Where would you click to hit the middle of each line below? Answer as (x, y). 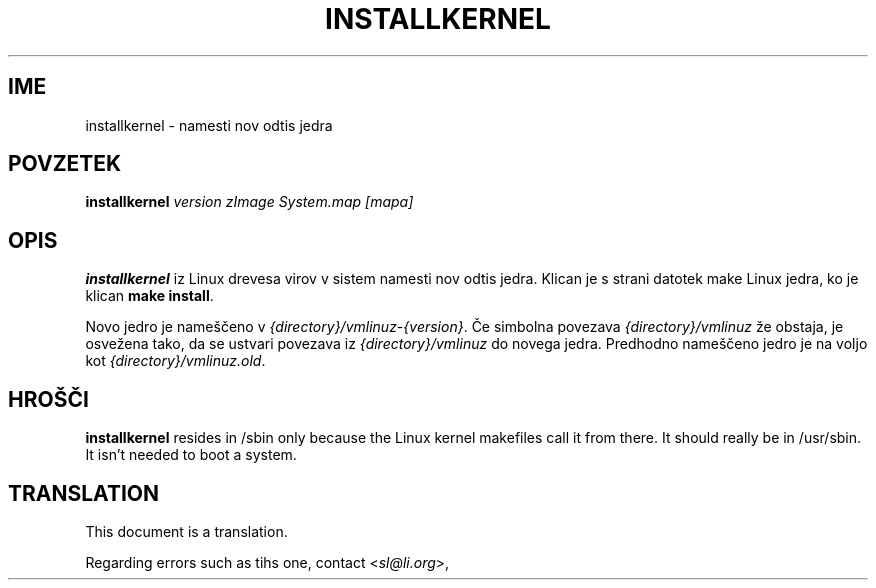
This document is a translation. (186, 531)
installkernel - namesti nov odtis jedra (209, 125)
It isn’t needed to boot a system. (191, 455)
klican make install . (149, 296)
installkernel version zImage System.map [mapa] (249, 202)
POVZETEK (65, 164)
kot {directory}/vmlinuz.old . (175, 361)
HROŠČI (48, 399)
